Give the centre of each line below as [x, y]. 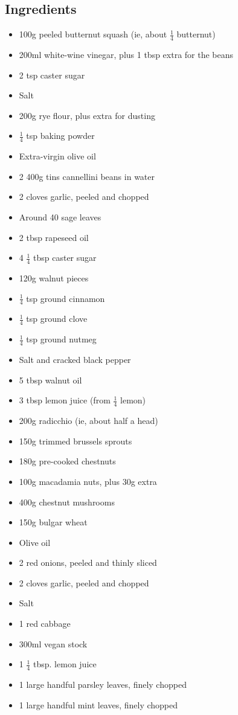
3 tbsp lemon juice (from [65, 400]
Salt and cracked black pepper [75, 360]
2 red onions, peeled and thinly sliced [88, 563]
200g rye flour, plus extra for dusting [87, 115]
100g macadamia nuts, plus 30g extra [88, 481]
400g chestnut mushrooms [67, 502]
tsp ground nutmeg [61, 339]
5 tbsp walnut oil [50, 380]
